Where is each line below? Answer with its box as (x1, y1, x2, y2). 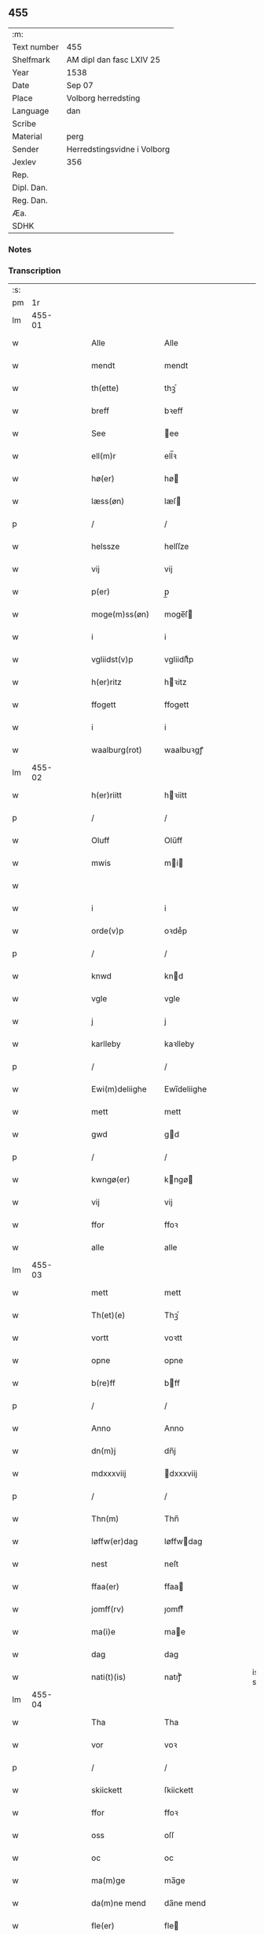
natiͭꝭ (163, 1671, 182, 1682)
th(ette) (91, 383, 119, 394)
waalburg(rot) (91, 745, 143, 756)
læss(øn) (91, 495, 125, 507)
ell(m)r (91, 451, 116, 462)
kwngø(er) (91, 1174, 130, 1185)
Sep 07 (66, 79, 94, 90)
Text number (12, 41, 59, 52)
